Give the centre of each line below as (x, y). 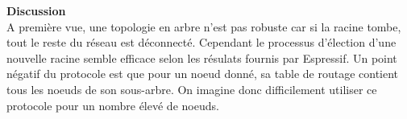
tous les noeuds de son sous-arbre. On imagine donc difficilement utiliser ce (192, 89)
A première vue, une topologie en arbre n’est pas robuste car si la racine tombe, (204, 26)
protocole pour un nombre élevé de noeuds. (113, 105)
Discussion (36, 10)
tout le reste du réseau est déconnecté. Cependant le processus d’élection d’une (201, 42)
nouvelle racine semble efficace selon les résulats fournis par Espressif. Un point (202, 57)
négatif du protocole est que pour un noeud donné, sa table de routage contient (203, 74)
